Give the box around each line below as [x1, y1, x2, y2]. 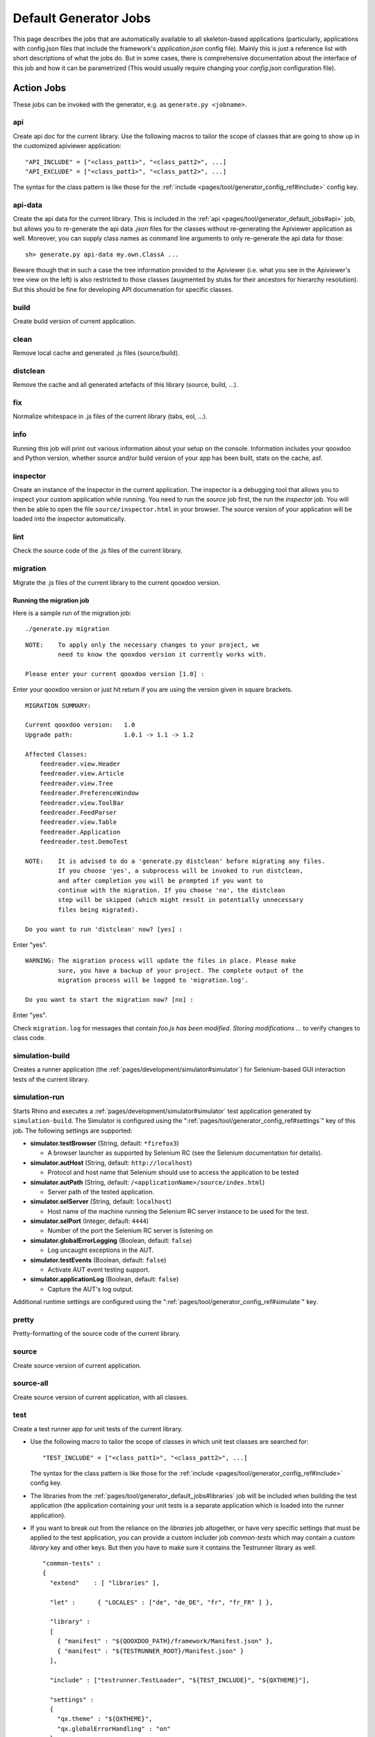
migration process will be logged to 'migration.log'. [58, 976, 249, 985]
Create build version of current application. [12, 317, 136, 325]
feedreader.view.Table [39, 818, 117, 826]
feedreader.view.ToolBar [39, 799, 124, 807]
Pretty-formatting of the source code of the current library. [12, 1329, 181, 1337]
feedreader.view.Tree [39, 779, 114, 787]
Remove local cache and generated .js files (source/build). [12, 349, 180, 357]
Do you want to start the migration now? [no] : [25, 996, 194, 1003]
